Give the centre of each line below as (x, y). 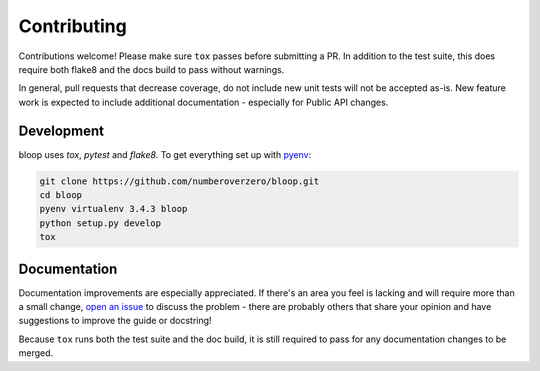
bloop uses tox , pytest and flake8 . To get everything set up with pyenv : (165, 154)
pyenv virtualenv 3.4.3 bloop (113, 209)
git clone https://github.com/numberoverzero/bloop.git (179, 181)
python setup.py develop (100, 223)
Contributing (72, 26)
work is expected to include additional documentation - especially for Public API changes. (203, 102)
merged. (36, 353)
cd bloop (61, 195)
